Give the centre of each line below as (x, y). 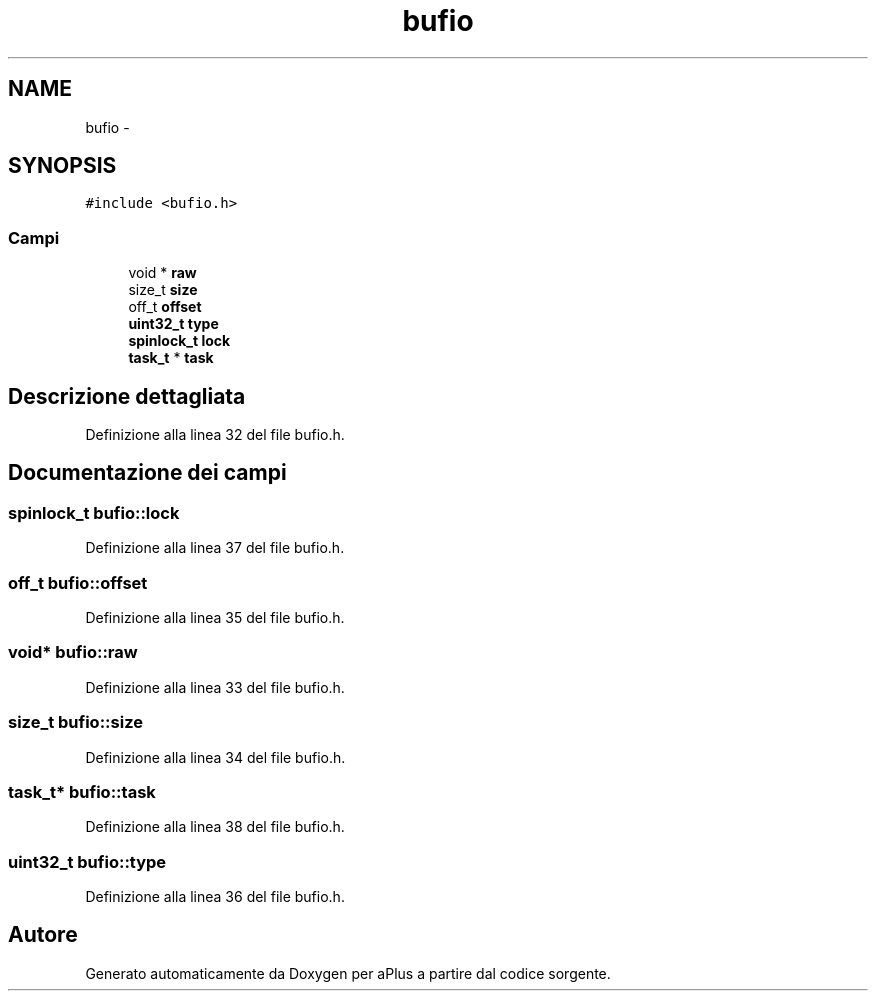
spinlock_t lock (179, 341)
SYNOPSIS (62, 166)
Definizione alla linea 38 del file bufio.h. (215, 827)
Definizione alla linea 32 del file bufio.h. (215, 435)
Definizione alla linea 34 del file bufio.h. (215, 757)
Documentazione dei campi (147, 473)
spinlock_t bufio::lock (94, 512)
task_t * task (171, 358)
